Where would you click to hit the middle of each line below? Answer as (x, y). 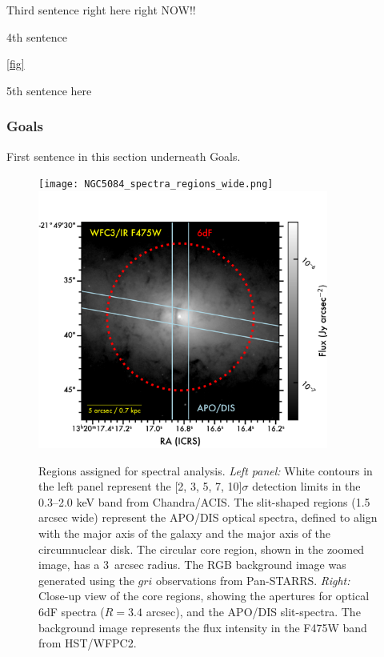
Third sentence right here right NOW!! (101, 10)
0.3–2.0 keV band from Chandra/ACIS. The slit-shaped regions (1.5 (204, 501)
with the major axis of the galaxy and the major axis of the (185, 533)
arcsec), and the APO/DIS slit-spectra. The (253, 612)
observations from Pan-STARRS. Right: (253, 580)
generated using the (86, 580)
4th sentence (37, 36)
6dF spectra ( (72, 612)
